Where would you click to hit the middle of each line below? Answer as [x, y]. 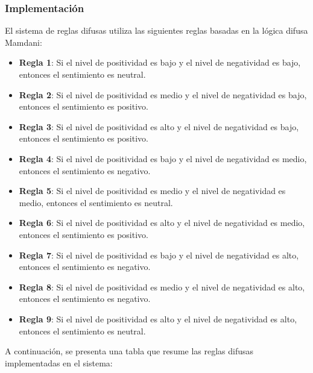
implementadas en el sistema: [59, 362]
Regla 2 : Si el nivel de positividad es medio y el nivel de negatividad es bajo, [163, 94]
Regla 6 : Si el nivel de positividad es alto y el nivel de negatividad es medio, [162, 223]
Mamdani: [24, 42]
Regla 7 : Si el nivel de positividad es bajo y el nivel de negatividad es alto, [159, 255]
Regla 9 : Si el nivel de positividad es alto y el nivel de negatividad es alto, [158, 318]
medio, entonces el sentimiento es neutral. [96, 202]
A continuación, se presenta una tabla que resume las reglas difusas [129, 351]
